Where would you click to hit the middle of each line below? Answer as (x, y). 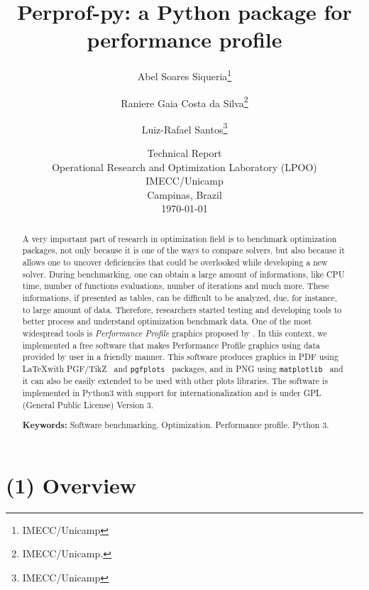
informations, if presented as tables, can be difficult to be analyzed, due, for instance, (180, 298)
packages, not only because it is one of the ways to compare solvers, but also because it (183, 250)
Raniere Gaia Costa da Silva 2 (184, 102)
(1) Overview (71, 485)
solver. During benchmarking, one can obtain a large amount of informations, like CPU (183, 274)
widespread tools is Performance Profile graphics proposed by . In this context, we (175, 333)
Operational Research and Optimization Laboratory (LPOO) (184, 166)
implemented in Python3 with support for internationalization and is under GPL (172, 392)
